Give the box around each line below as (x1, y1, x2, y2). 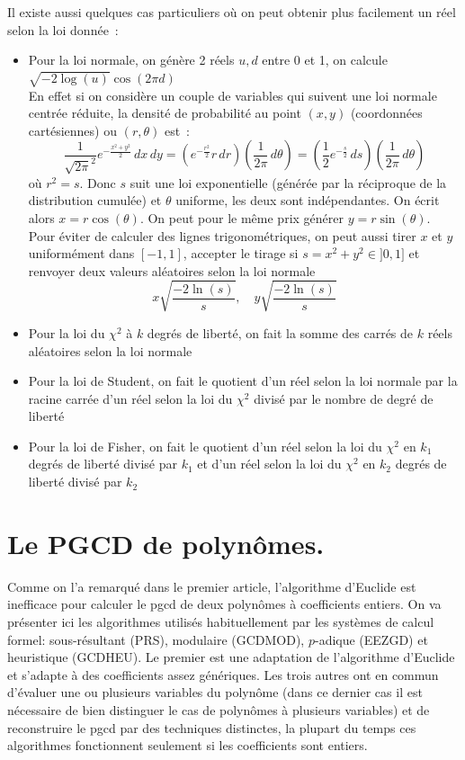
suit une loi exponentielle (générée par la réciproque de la (130, 173, 447, 192)
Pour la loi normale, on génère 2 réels (28, 50, 235, 69)
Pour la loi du (28, 323, 105, 342)
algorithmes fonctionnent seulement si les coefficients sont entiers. (7, 736, 368, 755)
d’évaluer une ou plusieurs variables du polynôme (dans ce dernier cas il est (7, 683, 423, 702)
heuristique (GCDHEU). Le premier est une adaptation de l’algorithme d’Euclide (7, 648, 455, 666)
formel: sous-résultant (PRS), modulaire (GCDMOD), (7, 630, 305, 648)
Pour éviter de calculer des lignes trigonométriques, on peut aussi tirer (28, 226, 416, 245)
